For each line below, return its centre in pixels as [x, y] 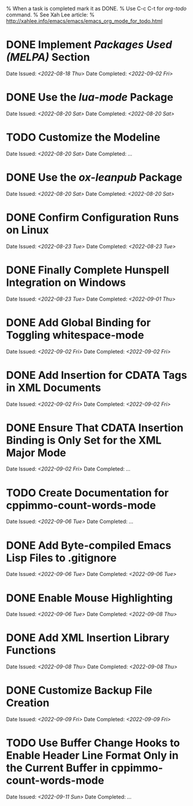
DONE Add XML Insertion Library [88, 638]
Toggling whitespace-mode [75, 335]
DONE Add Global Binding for [79, 322]
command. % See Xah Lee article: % [51, 15]
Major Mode [36, 453]
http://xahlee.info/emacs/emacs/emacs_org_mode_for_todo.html [84, 21]
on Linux [27, 230]
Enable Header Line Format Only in [92, 756]
